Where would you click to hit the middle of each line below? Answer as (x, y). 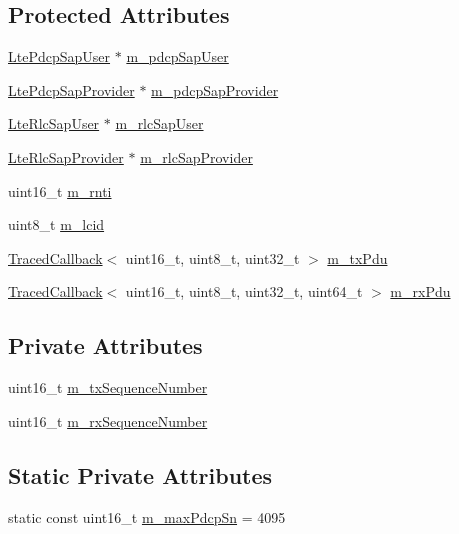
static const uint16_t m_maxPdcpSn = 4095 (147, 516)
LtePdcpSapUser (59, 56)
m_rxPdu (420, 291)
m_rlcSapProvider (196, 156)
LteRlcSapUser (54, 123)
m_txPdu (357, 257)
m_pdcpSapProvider (215, 89)
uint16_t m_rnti (60, 190)
